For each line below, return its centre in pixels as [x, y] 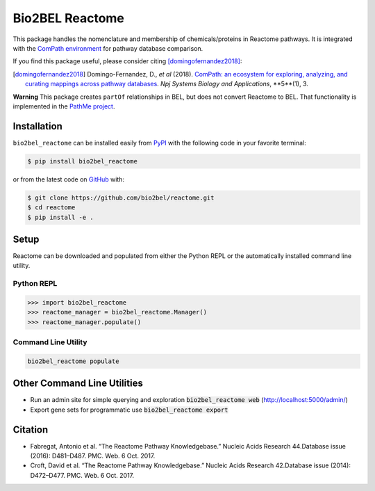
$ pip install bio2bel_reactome [83, 161]
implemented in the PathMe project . [64, 106]
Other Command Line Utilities [78, 384]
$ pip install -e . [60, 217]
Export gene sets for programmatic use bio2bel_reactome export [129, 410]
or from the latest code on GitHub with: [69, 179]
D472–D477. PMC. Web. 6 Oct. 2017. [82, 475]
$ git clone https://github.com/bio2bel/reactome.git [121, 198]
